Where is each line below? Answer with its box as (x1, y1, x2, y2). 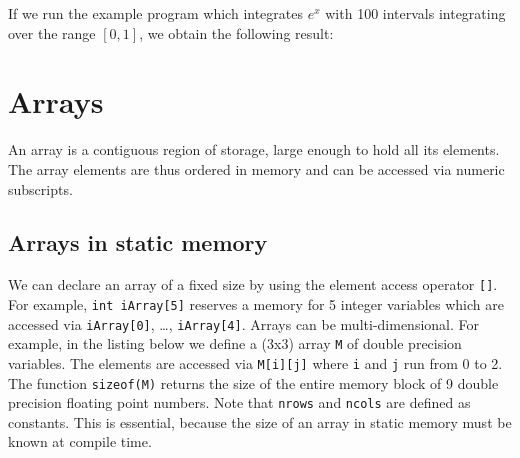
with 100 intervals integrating (325, 3, 506, 23)
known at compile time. (8, 431, 152, 452)
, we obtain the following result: (139, 22, 334, 43)
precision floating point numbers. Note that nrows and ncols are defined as (8, 392, 471, 413)
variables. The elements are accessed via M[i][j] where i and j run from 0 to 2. (8, 352, 503, 373)
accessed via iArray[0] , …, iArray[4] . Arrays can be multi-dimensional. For (8, 313, 479, 334)
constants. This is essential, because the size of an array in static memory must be (8, 411, 512, 432)
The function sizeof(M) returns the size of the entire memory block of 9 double (8, 372, 499, 393)
